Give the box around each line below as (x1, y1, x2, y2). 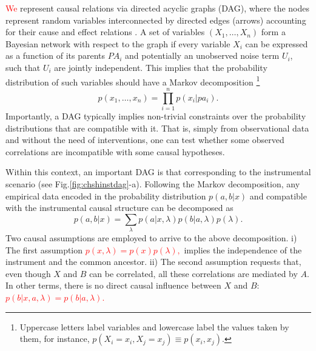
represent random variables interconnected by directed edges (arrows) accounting (5, 13, 306, 26)
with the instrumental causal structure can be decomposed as (5, 201, 234, 214)
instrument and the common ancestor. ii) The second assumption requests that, (5, 255, 301, 268)
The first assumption (5, 243, 83, 256)
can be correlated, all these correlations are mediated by (89, 267, 298, 279)
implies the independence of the (184, 243, 302, 256)
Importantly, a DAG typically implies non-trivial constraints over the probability (5, 109, 306, 122)
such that (5, 61, 41, 73)
